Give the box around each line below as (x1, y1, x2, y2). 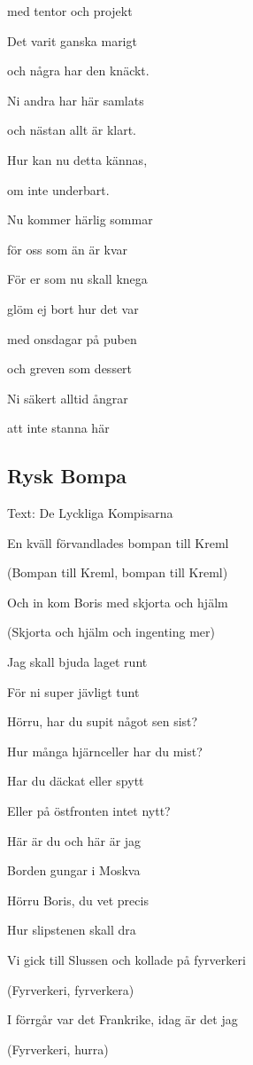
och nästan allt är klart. (7, 121, 137, 139)
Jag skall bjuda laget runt (7, 653, 148, 671)
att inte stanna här (7, 419, 110, 437)
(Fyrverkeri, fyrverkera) (7, 980, 134, 998)
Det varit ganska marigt (7, 31, 137, 50)
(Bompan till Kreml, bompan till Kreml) (7, 563, 228, 582)
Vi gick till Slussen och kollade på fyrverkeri (7, 951, 246, 969)
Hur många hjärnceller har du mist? (7, 741, 203, 760)
